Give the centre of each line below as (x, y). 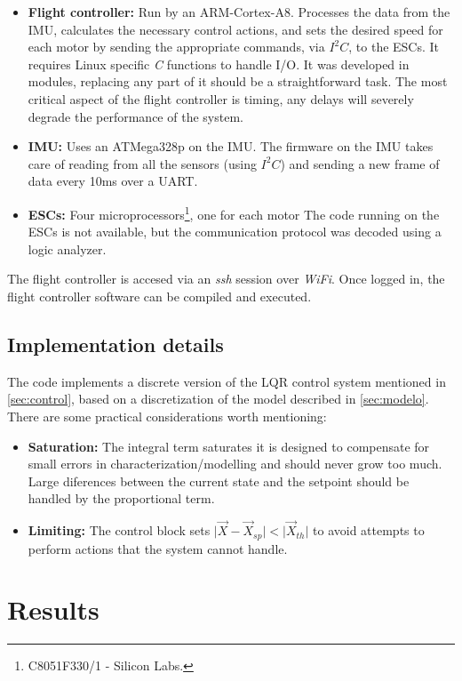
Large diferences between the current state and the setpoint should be (219, 481)
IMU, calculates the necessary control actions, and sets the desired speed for (235, 29)
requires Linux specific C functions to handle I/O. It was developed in (219, 64)
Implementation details (115, 344)
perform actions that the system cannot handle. (158, 548)
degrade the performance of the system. (135, 116)
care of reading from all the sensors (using (142, 163)
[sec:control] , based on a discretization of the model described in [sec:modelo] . (218, 399)
